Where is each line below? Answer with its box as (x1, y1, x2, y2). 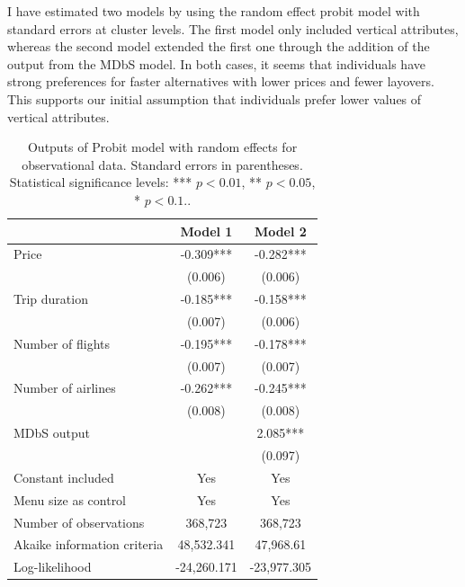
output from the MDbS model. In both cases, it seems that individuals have (7, 54, 425, 73)
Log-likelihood (13, 557, 92, 576)
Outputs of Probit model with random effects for (27, 138, 298, 156)
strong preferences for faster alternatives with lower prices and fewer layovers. (7, 72, 434, 91)
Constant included (13, 467, 114, 486)
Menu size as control (13, 490, 127, 509)
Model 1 (180, 221, 233, 240)
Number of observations (13, 512, 145, 531)
